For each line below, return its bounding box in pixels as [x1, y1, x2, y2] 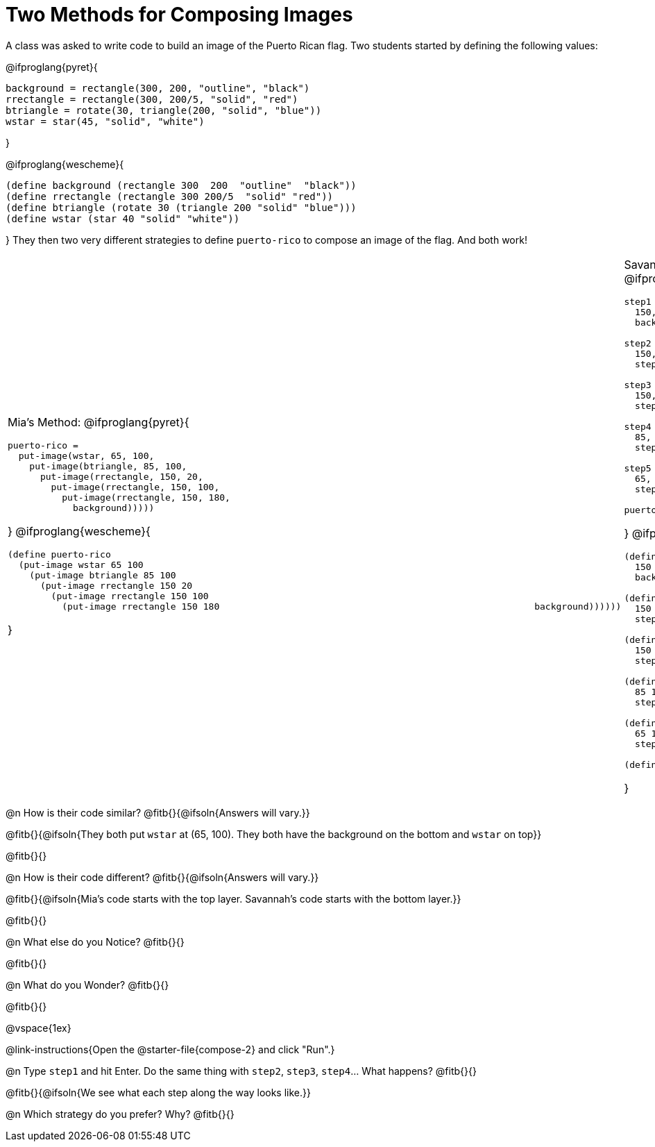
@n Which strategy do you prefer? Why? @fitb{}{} [6, 1107, 235, 1120]
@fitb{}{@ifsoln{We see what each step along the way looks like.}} [6, 1086, 311, 1098]
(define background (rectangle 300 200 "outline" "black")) [6, 179, 357, 191]
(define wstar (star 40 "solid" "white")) [6, 212, 240, 224]
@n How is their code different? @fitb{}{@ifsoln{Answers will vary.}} [6, 871, 319, 883]
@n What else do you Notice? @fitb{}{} [6, 935, 185, 948]
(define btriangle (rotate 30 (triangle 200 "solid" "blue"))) [6, 201, 357, 213]
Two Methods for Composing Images [6, 3, 353, 26]
